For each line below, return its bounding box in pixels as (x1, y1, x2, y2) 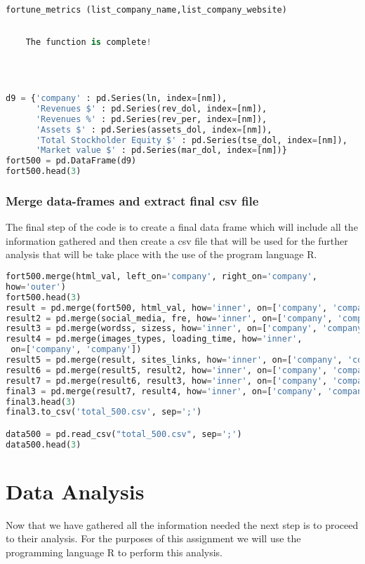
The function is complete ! (25, 37, 152, 48)
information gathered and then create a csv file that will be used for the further (6, 233, 348, 248)
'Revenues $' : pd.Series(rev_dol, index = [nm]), (35, 103, 267, 114)
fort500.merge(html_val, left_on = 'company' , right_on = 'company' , (6, 271, 317, 281)
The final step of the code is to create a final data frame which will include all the (6, 220, 358, 234)
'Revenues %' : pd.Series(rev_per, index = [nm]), (35, 114, 267, 124)
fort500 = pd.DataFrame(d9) (6, 156, 137, 166)
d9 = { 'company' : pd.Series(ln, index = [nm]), (6, 93, 227, 103)
